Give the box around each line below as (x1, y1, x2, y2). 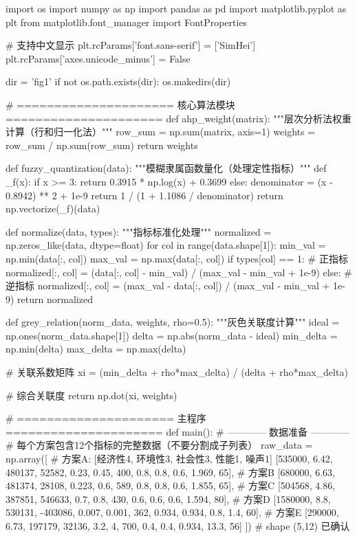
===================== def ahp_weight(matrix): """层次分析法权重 (6, 111, 352, 125)
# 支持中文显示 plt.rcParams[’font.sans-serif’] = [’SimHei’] (6, 38, 256, 52)
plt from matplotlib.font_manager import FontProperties (6, 14, 248, 29)
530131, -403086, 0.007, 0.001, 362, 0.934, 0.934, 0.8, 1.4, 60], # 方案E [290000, (6, 505, 339, 519)
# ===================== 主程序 (6, 411, 206, 425)
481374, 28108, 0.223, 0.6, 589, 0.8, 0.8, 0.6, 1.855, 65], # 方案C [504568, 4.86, (6, 478, 336, 493)
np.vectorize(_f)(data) (6, 201, 100, 216)
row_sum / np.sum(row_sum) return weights (6, 137, 198, 152)
